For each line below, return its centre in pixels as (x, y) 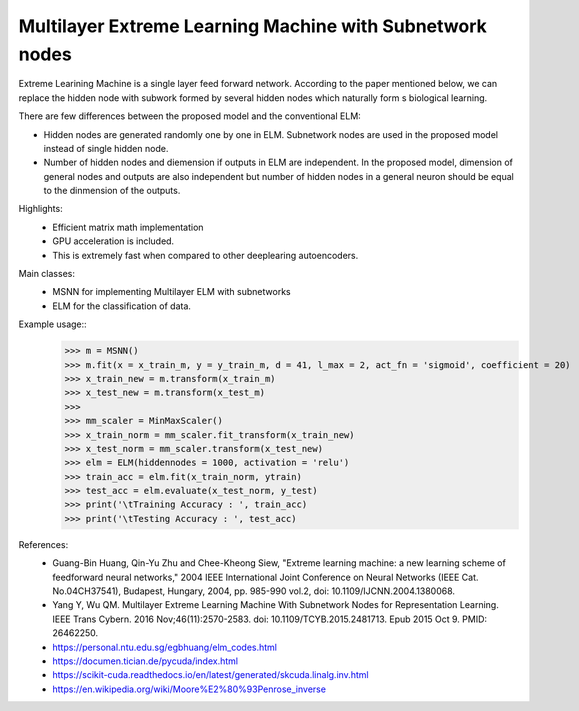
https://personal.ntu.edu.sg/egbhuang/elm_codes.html (165, 647)
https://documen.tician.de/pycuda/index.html (145, 661)
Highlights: (41, 209)
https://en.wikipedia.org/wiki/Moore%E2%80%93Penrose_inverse (189, 689)
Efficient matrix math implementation (128, 227)
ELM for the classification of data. (122, 306)
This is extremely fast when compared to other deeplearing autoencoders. (205, 255)
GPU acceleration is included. (113, 241)
